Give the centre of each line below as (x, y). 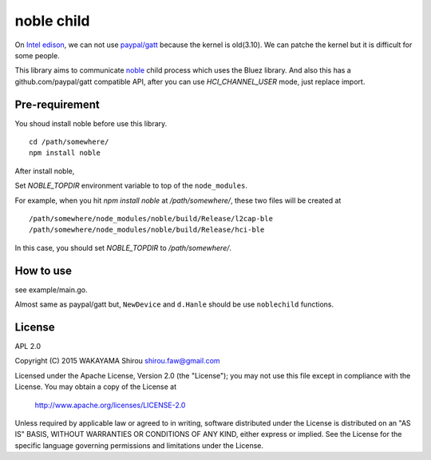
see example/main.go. (51, 289)
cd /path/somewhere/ (69, 142)
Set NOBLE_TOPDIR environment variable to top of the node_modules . (131, 186)
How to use (43, 270)
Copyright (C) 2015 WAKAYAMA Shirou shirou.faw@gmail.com (117, 361)
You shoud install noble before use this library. (91, 123)
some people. (37, 55)
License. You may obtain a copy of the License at (96, 387)
